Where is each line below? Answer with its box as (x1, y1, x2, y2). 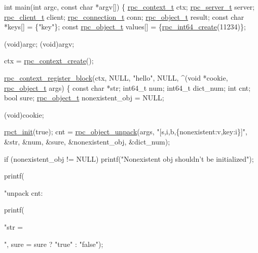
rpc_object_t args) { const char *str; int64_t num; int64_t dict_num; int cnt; (4, 82, 251, 93)
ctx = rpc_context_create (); (4, 55, 94, 66)
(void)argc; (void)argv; (4, 38, 75, 49)
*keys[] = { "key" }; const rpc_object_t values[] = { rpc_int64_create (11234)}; (4, 21, 246, 32)
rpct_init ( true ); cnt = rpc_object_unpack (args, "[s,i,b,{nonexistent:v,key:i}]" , (4, 126, 248, 137)
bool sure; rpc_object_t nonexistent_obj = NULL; (4, 92, 164, 103)
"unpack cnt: (4, 187, 43, 198)
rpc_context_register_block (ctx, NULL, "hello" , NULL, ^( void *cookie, (4, 72, 228, 83)
